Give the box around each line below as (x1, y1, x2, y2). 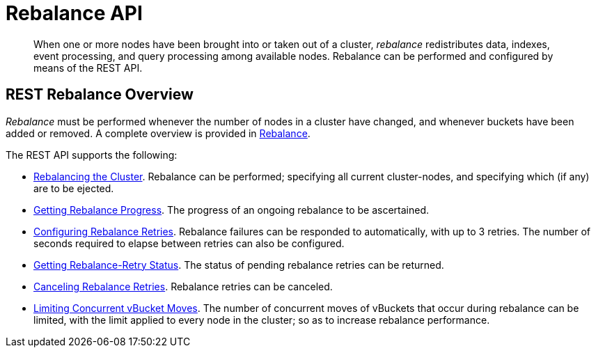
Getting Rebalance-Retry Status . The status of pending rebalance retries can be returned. (33, 258, 444, 271)
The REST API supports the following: (6, 148, 178, 161)
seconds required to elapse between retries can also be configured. (33, 237, 345, 249)
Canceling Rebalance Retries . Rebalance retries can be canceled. (33, 280, 333, 292)
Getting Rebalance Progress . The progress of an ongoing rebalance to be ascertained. (33, 203, 430, 216)
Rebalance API (6, 1, 143, 25)
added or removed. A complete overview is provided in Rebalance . (6, 127, 311, 139)
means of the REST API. (33, 61, 143, 74)
